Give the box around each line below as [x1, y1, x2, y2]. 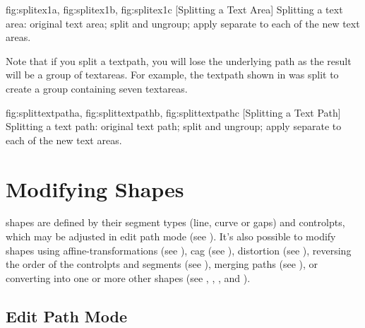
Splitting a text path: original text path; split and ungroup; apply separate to [6, 119, 342, 134]
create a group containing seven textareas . [6, 81, 188, 95]
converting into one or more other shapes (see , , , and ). [6, 270, 251, 285]
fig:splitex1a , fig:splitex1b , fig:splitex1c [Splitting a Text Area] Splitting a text [6, 2, 343, 16]
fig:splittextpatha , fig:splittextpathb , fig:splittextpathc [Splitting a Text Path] [6, 105, 341, 119]
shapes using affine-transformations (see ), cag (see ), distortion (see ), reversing [6, 242, 352, 257]
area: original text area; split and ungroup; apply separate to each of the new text [6, 16, 360, 30]
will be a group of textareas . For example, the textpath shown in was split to [6, 67, 339, 82]
